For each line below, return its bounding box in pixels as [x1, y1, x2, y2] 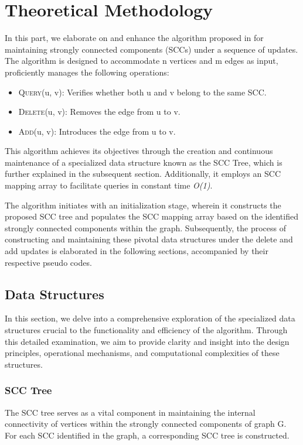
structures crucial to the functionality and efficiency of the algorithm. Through [5, 324, 288, 336]
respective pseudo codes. [5, 256, 92, 268]
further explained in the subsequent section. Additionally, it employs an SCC [5, 167, 281, 180]
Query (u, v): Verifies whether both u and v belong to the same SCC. [18, 85, 267, 98]
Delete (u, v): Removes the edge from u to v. [18, 105, 181, 118]
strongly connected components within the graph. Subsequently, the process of [5, 221, 287, 234]
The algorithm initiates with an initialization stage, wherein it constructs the [5, 198, 281, 211]
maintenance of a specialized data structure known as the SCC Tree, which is [5, 156, 282, 168]
